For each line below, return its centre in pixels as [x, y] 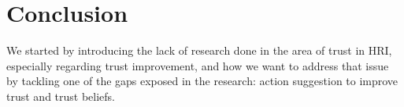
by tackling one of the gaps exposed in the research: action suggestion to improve [202, 81]
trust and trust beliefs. [61, 96]
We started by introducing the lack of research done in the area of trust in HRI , [199, 50]
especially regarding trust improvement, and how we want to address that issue [198, 65]
